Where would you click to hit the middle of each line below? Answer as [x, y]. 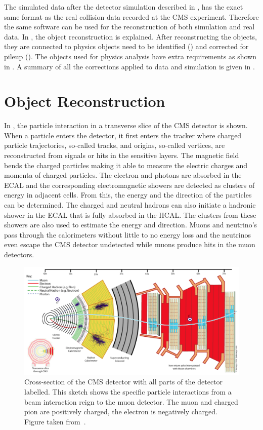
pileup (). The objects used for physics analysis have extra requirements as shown [130, 56]
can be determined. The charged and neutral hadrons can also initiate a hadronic [130, 205]
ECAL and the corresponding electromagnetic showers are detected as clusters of [129, 185]
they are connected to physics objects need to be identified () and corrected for [126, 46]
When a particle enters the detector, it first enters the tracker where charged [123, 135]
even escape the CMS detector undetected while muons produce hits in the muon [130, 244]
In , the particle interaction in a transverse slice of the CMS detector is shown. [126, 125]
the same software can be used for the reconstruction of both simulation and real [129, 27]
